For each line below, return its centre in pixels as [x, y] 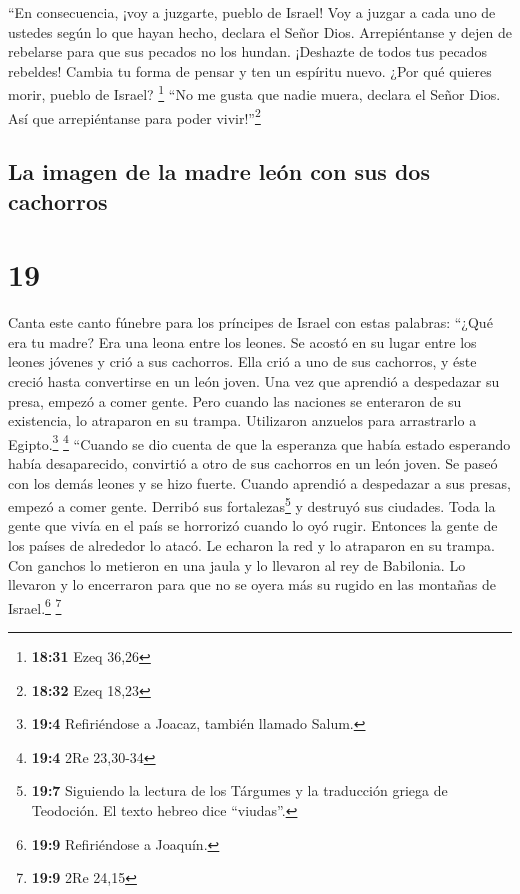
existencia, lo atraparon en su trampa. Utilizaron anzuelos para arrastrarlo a [242, 420]
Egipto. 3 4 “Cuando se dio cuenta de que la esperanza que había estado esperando [259, 442]
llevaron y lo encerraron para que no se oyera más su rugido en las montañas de [252, 584]
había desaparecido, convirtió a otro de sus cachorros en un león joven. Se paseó [253, 462]
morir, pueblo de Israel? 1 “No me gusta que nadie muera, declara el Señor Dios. [254, 93]
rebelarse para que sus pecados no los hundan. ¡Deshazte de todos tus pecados [247, 51]
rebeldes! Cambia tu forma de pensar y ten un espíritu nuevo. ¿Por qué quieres [250, 70]
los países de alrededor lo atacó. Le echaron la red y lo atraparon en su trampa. [251, 545]
